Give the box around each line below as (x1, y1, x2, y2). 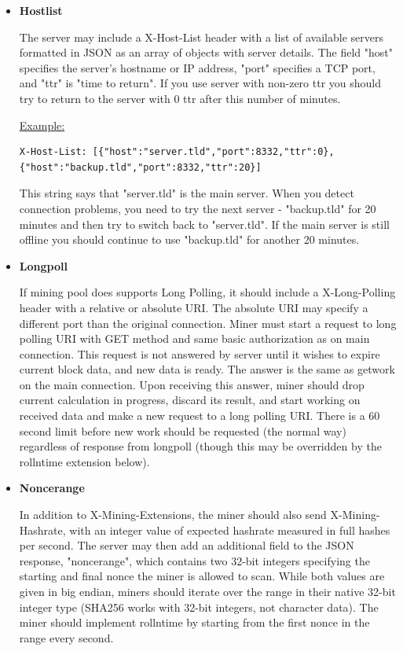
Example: (19, 116, 65, 133)
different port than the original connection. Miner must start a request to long (19, 314, 397, 331)
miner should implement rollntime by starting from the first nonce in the (19, 614, 370, 631)
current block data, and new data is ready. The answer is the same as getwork (19, 361, 395, 377)
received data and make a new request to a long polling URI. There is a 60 (19, 407, 380, 424)
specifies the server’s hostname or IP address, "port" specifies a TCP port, (19, 59, 376, 75)
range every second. (19, 629, 114, 645)
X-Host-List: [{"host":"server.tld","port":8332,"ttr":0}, (19, 146, 335, 158)
